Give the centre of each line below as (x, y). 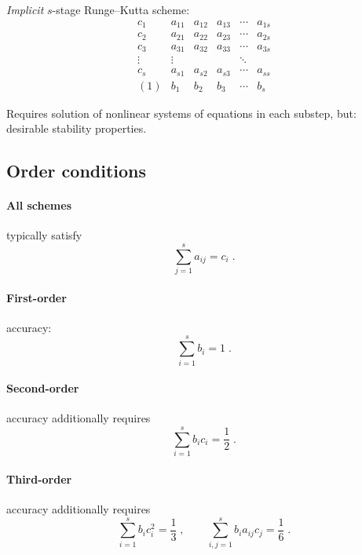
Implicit (25, 9)
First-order (37, 297)
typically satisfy (44, 235)
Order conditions (77, 171)
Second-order (43, 388)
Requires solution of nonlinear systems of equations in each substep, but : (181, 113)
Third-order (39, 478)
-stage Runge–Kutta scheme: (121, 9)
